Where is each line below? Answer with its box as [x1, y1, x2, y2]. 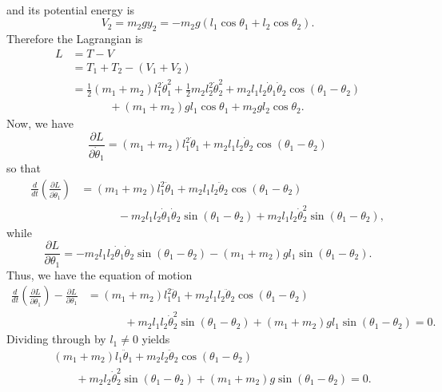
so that [6, 160, 41, 176]
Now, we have [6, 115, 74, 132]
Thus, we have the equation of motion [6, 266, 193, 283]
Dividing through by [6, 331, 106, 347]
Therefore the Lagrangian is [6, 30, 143, 46]
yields [141, 331, 170, 347]
